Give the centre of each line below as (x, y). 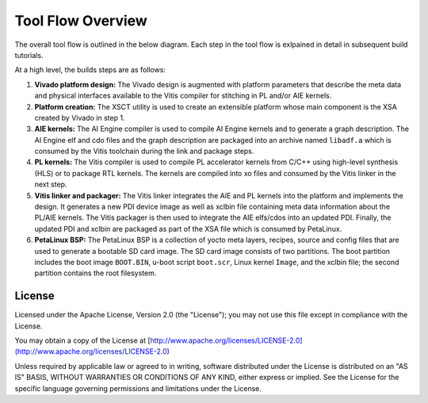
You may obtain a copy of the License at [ (82, 340)
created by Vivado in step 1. (80, 117)
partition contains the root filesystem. (96, 273)
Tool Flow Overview (81, 21)
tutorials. (29, 55)
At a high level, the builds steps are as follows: (90, 70)
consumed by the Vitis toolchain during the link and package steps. (144, 152)
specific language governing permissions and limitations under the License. (138, 388)
